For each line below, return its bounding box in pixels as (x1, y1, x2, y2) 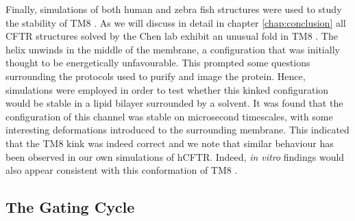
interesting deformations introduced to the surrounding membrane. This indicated (5, 122, 350, 137)
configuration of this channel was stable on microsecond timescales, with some (5, 109, 333, 123)
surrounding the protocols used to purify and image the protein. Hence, (5, 68, 306, 83)
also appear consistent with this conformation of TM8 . (5, 163, 238, 177)
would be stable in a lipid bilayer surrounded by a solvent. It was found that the (5, 96, 343, 110)
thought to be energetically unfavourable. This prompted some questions (5, 55, 310, 70)
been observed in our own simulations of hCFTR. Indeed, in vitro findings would (5, 149, 345, 164)
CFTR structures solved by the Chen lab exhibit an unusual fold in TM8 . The (5, 29, 338, 43)
